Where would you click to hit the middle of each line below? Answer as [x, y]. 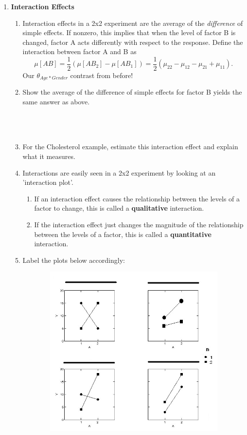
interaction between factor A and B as [79, 51]
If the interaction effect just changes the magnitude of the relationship [139, 225]
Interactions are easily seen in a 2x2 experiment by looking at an [119, 172]
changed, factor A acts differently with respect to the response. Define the [133, 42]
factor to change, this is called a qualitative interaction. [119, 208]
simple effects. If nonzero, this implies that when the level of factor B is [129, 32]
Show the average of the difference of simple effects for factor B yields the [132, 92]
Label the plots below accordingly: [74, 260]
